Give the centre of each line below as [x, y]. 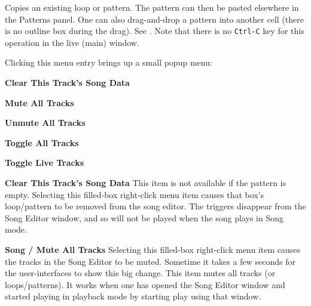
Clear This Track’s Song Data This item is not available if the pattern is [146, 183]
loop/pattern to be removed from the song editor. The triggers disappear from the [155, 206]
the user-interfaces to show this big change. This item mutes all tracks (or [140, 273]
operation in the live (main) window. [72, 42]
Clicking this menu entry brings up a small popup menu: [109, 62]
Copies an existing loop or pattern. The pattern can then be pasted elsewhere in [152, 7]
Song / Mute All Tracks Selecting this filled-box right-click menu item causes [153, 249]
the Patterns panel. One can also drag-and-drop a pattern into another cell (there [154, 19]
